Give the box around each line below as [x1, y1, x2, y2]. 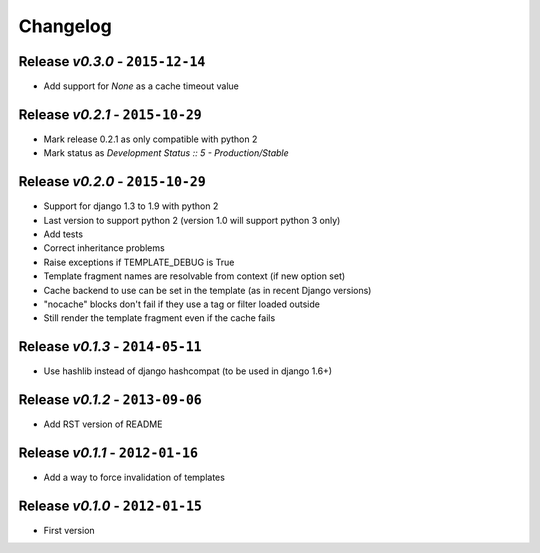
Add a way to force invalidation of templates [43, 471, 225, 484]
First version [43, 525, 95, 537]
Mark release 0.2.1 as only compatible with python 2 [43, 133, 258, 145]
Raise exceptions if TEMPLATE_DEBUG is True [43, 256, 235, 268]
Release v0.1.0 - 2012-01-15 [18, 497, 202, 514]
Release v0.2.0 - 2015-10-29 [18, 173, 207, 190]
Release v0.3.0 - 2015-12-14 [18, 53, 206, 70]
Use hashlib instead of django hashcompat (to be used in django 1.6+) [43, 365, 333, 377]
